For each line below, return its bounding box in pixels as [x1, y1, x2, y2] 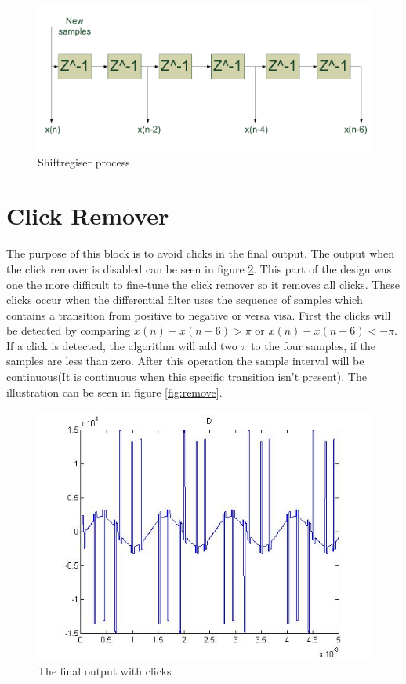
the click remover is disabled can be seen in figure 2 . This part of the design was [6, 260, 392, 276]
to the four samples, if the [251, 337, 376, 353]
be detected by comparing [6, 322, 131, 338]
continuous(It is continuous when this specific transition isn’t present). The [6, 368, 367, 385]
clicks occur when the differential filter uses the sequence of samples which [6, 291, 363, 308]
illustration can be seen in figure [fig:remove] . [6, 383, 223, 400]
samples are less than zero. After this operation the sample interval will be [6, 353, 364, 369]
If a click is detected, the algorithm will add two [6, 337, 237, 353]
